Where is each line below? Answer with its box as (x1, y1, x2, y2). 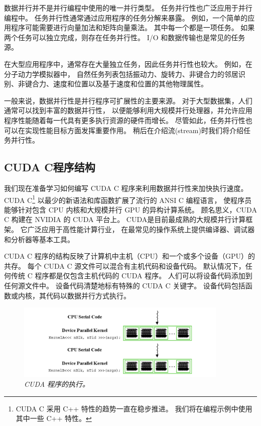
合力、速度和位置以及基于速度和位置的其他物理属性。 (32, 78, 208, 89)
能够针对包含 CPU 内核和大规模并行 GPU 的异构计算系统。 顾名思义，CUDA (4, 204, 257, 215)
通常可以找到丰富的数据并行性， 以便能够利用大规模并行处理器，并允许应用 (4, 105, 252, 116)
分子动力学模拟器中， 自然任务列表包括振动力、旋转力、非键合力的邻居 (4, 68, 238, 79)
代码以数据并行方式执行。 (46, 290, 130, 300)
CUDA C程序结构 (4, 159, 95, 175)
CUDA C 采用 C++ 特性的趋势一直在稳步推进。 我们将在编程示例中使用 (16, 403, 252, 413)
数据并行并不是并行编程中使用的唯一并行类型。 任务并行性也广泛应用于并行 (4, 3, 252, 13)
